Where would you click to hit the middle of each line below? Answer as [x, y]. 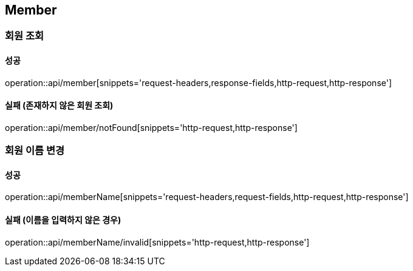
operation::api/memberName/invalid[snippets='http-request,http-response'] [157, 242]
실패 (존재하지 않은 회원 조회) [59, 105]
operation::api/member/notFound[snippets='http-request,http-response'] [151, 127]
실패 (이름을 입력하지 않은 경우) [63, 220]
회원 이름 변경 [35, 151]
